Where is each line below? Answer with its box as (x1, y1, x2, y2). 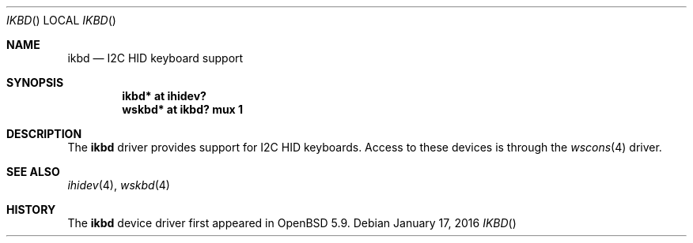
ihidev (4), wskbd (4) (67, 178, 170, 192)
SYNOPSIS (6, 76, 64, 89)
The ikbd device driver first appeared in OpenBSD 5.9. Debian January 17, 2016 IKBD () (67, 216, 517, 230)
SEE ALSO (6, 165, 60, 178)
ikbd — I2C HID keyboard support (67, 51, 244, 65)
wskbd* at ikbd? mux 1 (122, 103, 244, 116)
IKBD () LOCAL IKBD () (6, 13, 116, 27)
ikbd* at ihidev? (122, 89, 206, 103)
